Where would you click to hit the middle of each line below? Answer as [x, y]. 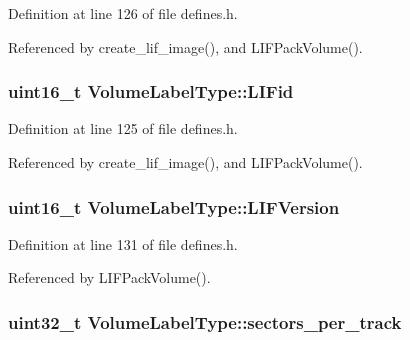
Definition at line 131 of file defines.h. [123, 243]
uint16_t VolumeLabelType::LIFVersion [174, 206]
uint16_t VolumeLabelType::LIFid [151, 91]
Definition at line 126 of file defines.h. [123, 13]
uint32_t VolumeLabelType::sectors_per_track [205, 321]
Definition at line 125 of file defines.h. [123, 128]
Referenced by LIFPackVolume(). [109, 277]
